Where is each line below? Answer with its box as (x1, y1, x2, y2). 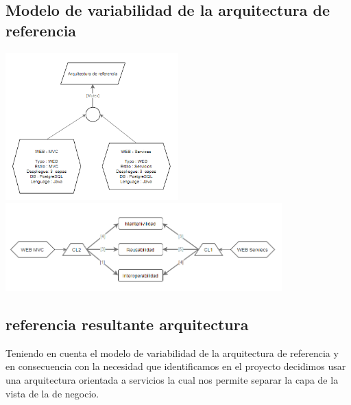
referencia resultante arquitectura (5, 314, 249, 335)
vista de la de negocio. (5, 386, 99, 400)
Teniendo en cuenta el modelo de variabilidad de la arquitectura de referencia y (5, 345, 339, 360)
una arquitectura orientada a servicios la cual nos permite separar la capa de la (5, 373, 339, 387)
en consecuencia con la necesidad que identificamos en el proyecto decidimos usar (5, 359, 346, 373)
